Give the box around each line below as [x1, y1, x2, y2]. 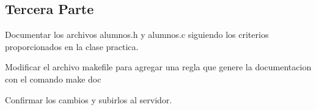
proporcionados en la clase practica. [5, 40, 139, 53]
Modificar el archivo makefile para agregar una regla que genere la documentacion [5, 61, 312, 73]
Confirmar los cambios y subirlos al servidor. [5, 93, 172, 106]
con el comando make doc [5, 72, 101, 85]
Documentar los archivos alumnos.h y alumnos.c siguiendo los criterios [5, 28, 269, 41]
